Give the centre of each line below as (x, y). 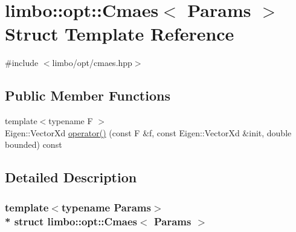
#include (22, 63)
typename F (71, 121)
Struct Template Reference (120, 34)
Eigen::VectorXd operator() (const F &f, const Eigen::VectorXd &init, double (148, 132)
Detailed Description (71, 177)
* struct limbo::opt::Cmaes (71, 221)
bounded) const (34, 144)
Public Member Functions (88, 95)
